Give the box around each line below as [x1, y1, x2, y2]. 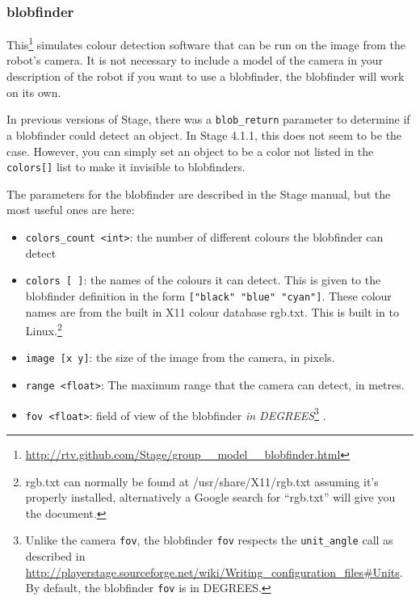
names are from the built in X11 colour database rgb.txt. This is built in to [25, 303, 399, 320]
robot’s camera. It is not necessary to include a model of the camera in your [6, 52, 383, 69]
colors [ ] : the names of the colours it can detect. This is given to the [25, 271, 381, 288]
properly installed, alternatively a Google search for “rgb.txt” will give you [25, 489, 396, 506]
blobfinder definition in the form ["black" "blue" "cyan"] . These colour [25, 287, 392, 304]
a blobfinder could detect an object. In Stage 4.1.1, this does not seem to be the [6, 126, 402, 143]
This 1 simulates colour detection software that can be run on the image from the [6, 34, 405, 53]
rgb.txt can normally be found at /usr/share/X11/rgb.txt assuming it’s [25, 473, 379, 490]
